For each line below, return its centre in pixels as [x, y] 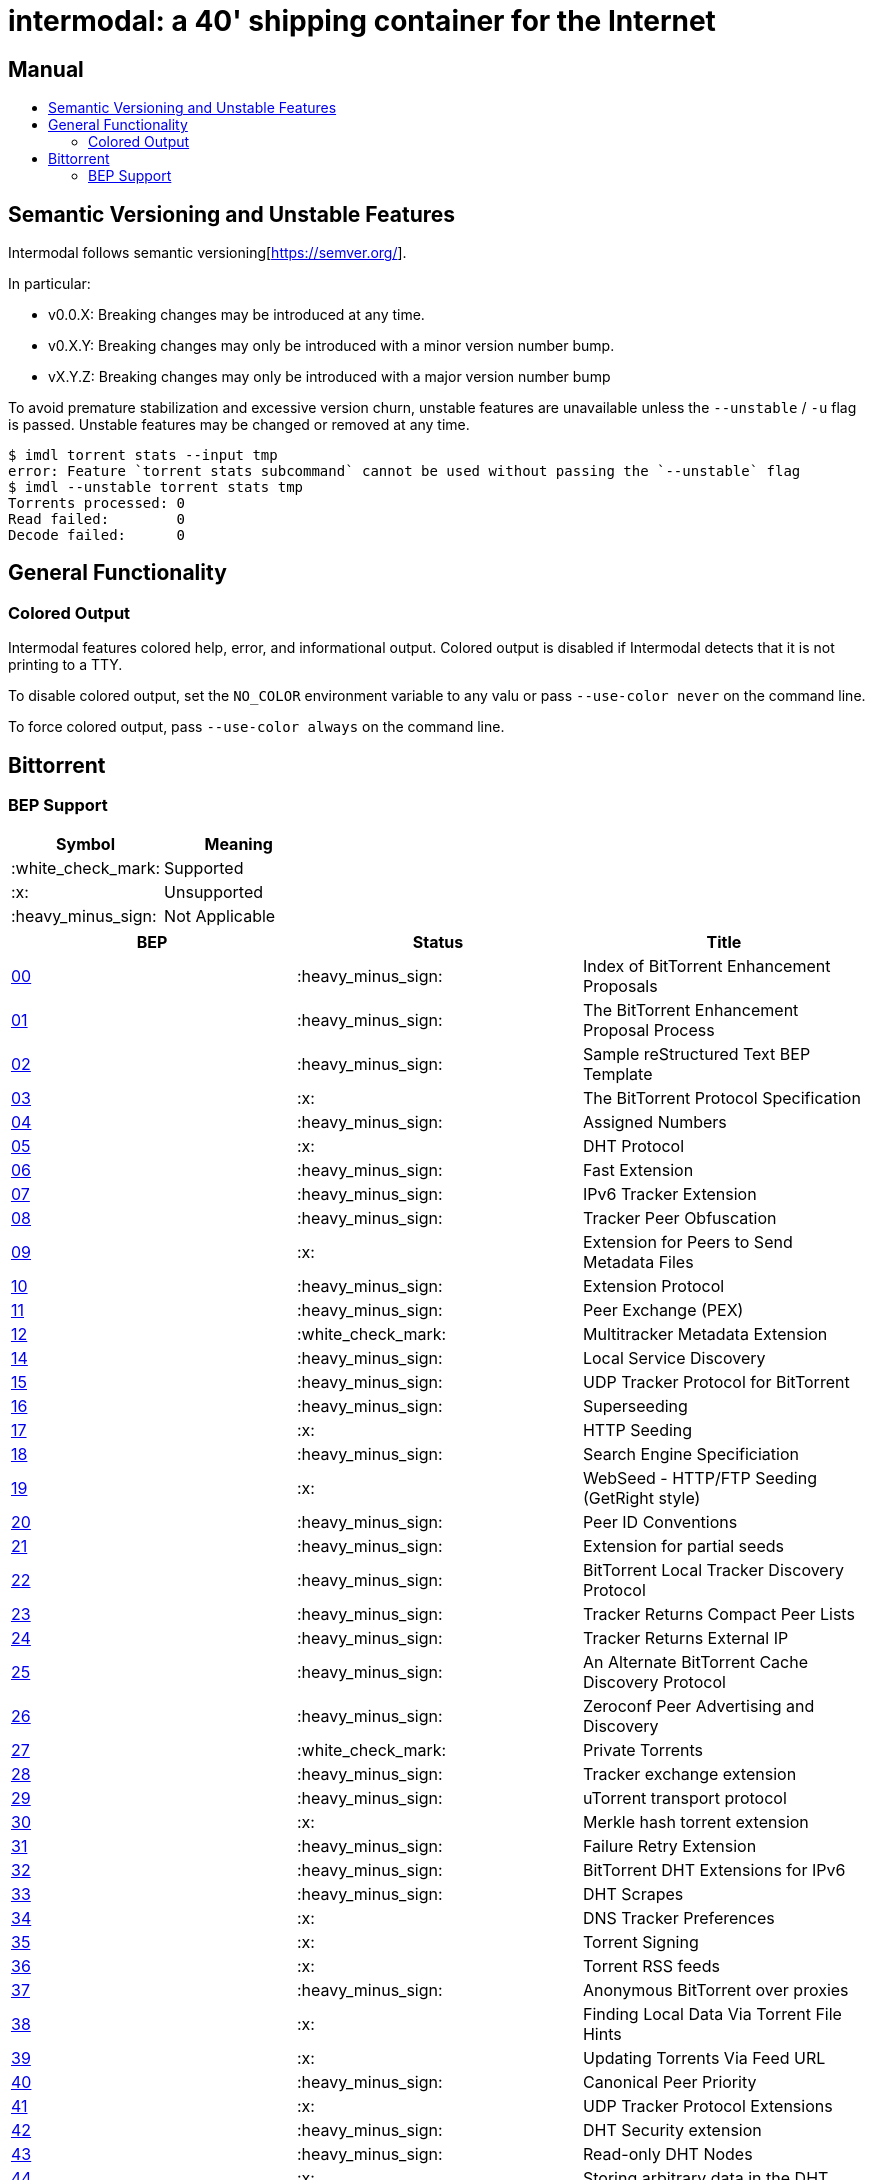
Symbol [86, 844]
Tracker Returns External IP [685, 1638]
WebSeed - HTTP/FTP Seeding [700, 1478]
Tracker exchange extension [689, 1774]
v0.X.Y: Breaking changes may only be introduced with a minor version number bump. [331, 346]
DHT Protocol [633, 1146]
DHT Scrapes [633, 1894]
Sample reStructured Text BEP [696, 1054]
